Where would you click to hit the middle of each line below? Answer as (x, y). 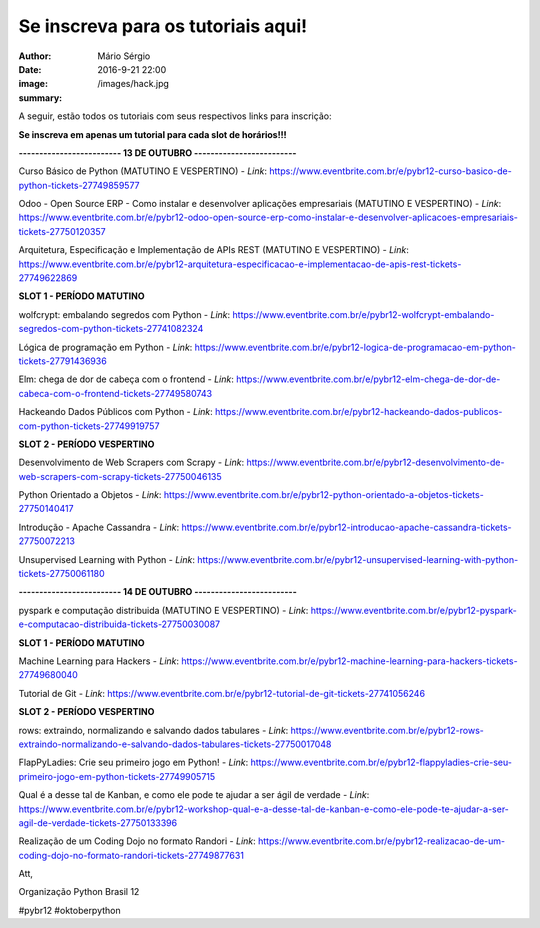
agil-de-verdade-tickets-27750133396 (98, 822)
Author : (35, 56)
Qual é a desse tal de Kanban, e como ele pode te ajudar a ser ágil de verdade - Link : (194, 795)
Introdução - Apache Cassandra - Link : (99, 527)
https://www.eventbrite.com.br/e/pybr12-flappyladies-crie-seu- (381, 762)
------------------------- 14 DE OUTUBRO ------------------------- (157, 592)
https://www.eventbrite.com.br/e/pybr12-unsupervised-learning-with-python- (357, 559)
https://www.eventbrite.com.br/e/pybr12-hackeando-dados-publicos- (359, 412)
